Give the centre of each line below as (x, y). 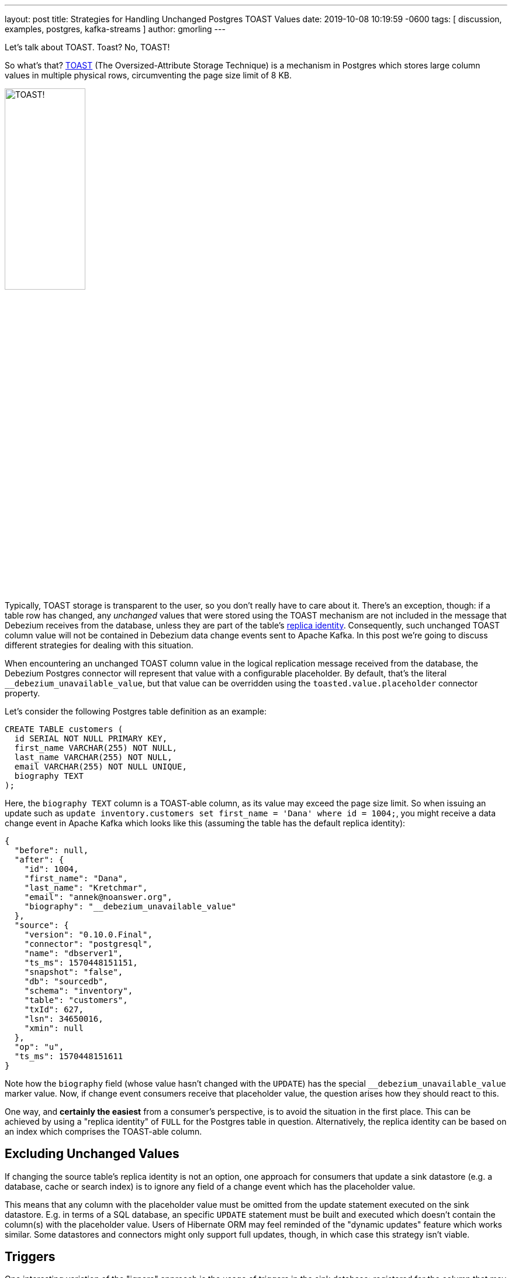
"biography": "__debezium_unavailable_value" (130, 906)
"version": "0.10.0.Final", (88, 934)
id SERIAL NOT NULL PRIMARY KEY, (91, 738)
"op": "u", (39, 1047)
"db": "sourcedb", (66, 981)
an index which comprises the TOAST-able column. (103, 1131)
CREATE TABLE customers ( (64, 729)
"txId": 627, (54, 1009)
